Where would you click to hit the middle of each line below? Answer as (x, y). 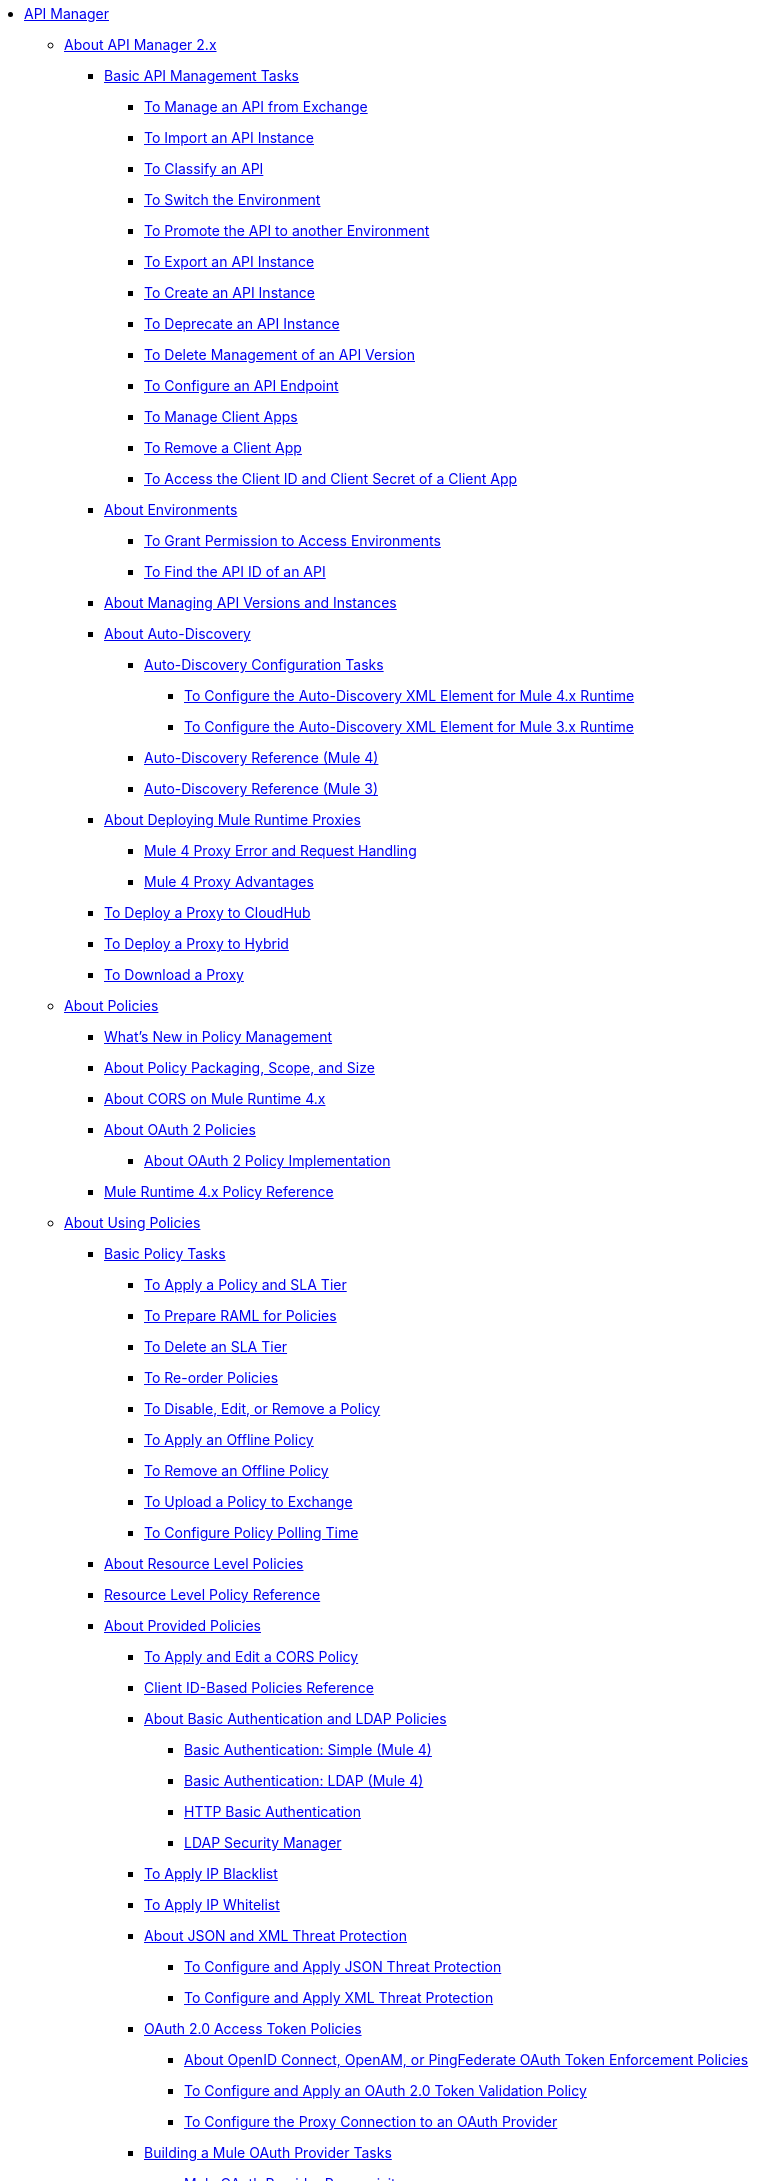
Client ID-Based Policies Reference (259, 1687)
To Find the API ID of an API (235, 571)
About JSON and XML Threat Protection (275, 1935)
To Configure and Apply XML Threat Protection (339, 1997)
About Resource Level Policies (204, 1563)
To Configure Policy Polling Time (251, 1532)
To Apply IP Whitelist (212, 1904)
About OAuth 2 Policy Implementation (267, 1160)
